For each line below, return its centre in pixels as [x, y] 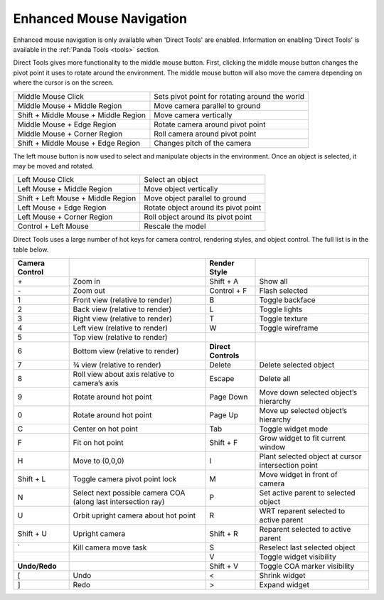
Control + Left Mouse [53, 226]
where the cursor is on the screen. [63, 82]
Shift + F [224, 443]
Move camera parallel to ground [207, 105]
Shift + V [224, 567]
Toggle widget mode [294, 429]
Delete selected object [297, 365]
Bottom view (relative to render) [126, 351]
